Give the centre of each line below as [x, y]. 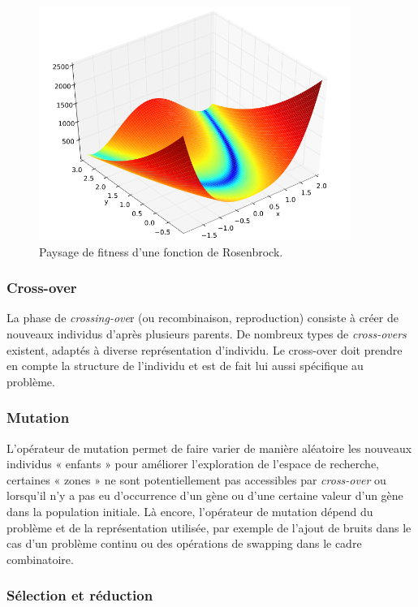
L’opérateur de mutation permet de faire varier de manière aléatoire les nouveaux [209, 448]
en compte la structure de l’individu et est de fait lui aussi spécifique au [185, 366]
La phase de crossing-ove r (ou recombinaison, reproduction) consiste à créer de [203, 318]
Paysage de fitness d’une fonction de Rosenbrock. [161, 251]
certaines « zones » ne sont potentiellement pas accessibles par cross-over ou [196, 479]
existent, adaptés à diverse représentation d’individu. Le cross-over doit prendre [205, 349]
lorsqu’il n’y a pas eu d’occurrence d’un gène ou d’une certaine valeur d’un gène [205, 495]
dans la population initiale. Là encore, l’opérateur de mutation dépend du [190, 511]
